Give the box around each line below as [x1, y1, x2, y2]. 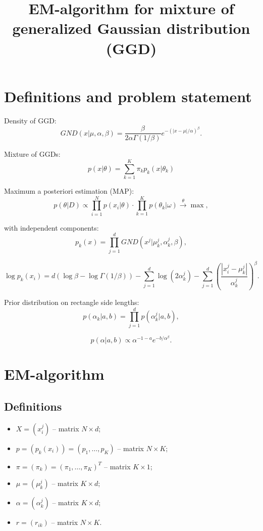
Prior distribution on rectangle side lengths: [4, 296, 139, 307]
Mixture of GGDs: [4, 149, 61, 159]
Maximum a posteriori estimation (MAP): [4, 186, 134, 196]
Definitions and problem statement [4, 85, 252, 106]
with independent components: [4, 222, 99, 233]
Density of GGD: [4, 115, 57, 125]
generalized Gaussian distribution [12, 18, 250, 38]
